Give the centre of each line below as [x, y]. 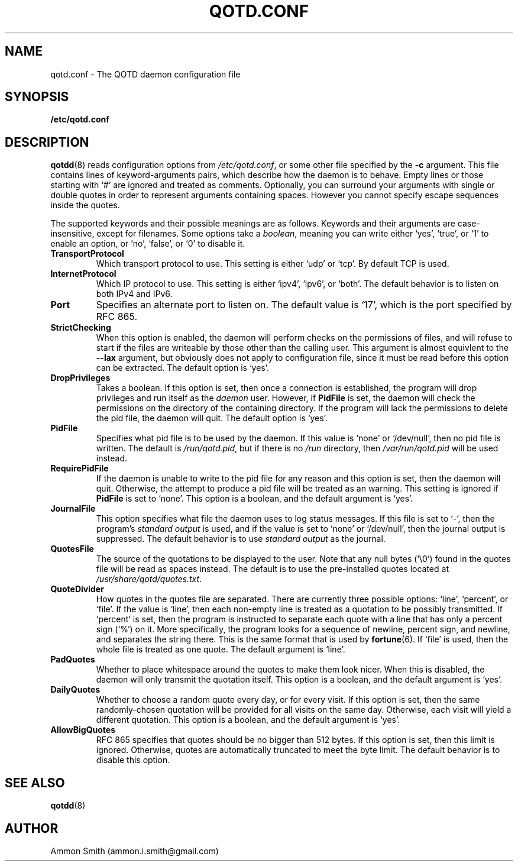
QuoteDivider [77, 589]
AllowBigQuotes [83, 730]
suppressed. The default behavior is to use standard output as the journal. [241, 539]
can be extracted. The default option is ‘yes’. [183, 368]
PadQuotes [73, 660]
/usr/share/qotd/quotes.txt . [149, 579]
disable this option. [133, 760]
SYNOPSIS [37, 97]
